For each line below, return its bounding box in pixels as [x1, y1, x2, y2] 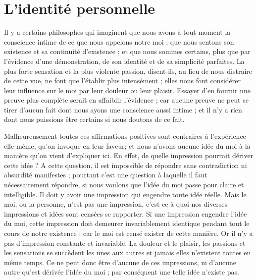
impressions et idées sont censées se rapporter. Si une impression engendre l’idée [4, 208, 247, 219]
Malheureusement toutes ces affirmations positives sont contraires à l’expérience [4, 131, 246, 141]
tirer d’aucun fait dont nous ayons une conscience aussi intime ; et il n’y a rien [4, 104, 242, 114]
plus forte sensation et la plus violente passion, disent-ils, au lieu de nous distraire [4, 65, 253, 76]
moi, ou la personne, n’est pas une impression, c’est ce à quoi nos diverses [4, 199, 228, 209]
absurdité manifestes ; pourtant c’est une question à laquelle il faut [4, 169, 207, 180]
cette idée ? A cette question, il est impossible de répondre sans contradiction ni [4, 160, 247, 170]
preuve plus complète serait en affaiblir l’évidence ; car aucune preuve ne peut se [4, 95, 249, 105]
